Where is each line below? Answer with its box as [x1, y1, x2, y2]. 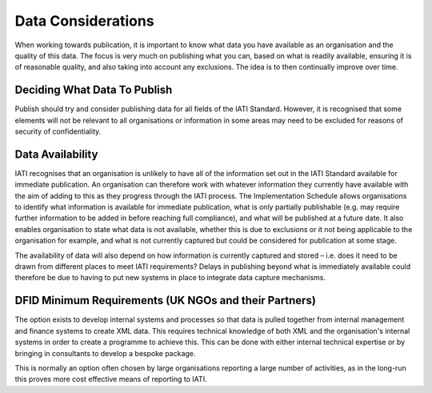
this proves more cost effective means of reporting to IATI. [14, 375, 207, 384]
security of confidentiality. [14, 126, 102, 136]
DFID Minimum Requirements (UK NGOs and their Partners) [14, 294, 316, 307]
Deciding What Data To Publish [14, 83, 173, 97]
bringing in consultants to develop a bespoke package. [14, 348, 196, 358]
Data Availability [14, 147, 98, 161]
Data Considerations [14, 12, 155, 30]
